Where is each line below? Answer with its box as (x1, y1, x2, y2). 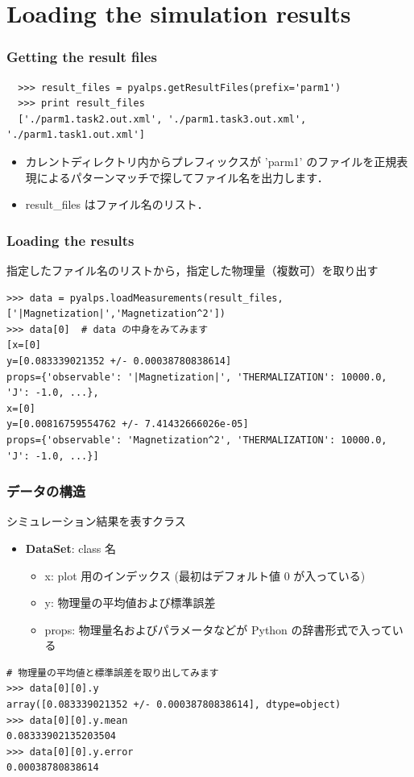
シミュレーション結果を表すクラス (6, 513, 186, 530)
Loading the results (6, 230, 135, 250)
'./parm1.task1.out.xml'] (6, 129, 145, 141)
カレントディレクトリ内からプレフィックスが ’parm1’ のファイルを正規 (25, 152, 397, 169)
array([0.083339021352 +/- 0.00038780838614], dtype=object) (6, 699, 342, 711)
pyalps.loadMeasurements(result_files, (69, 292, 284, 304)
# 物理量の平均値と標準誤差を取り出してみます (6, 667, 219, 679)
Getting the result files (6, 47, 157, 67)
